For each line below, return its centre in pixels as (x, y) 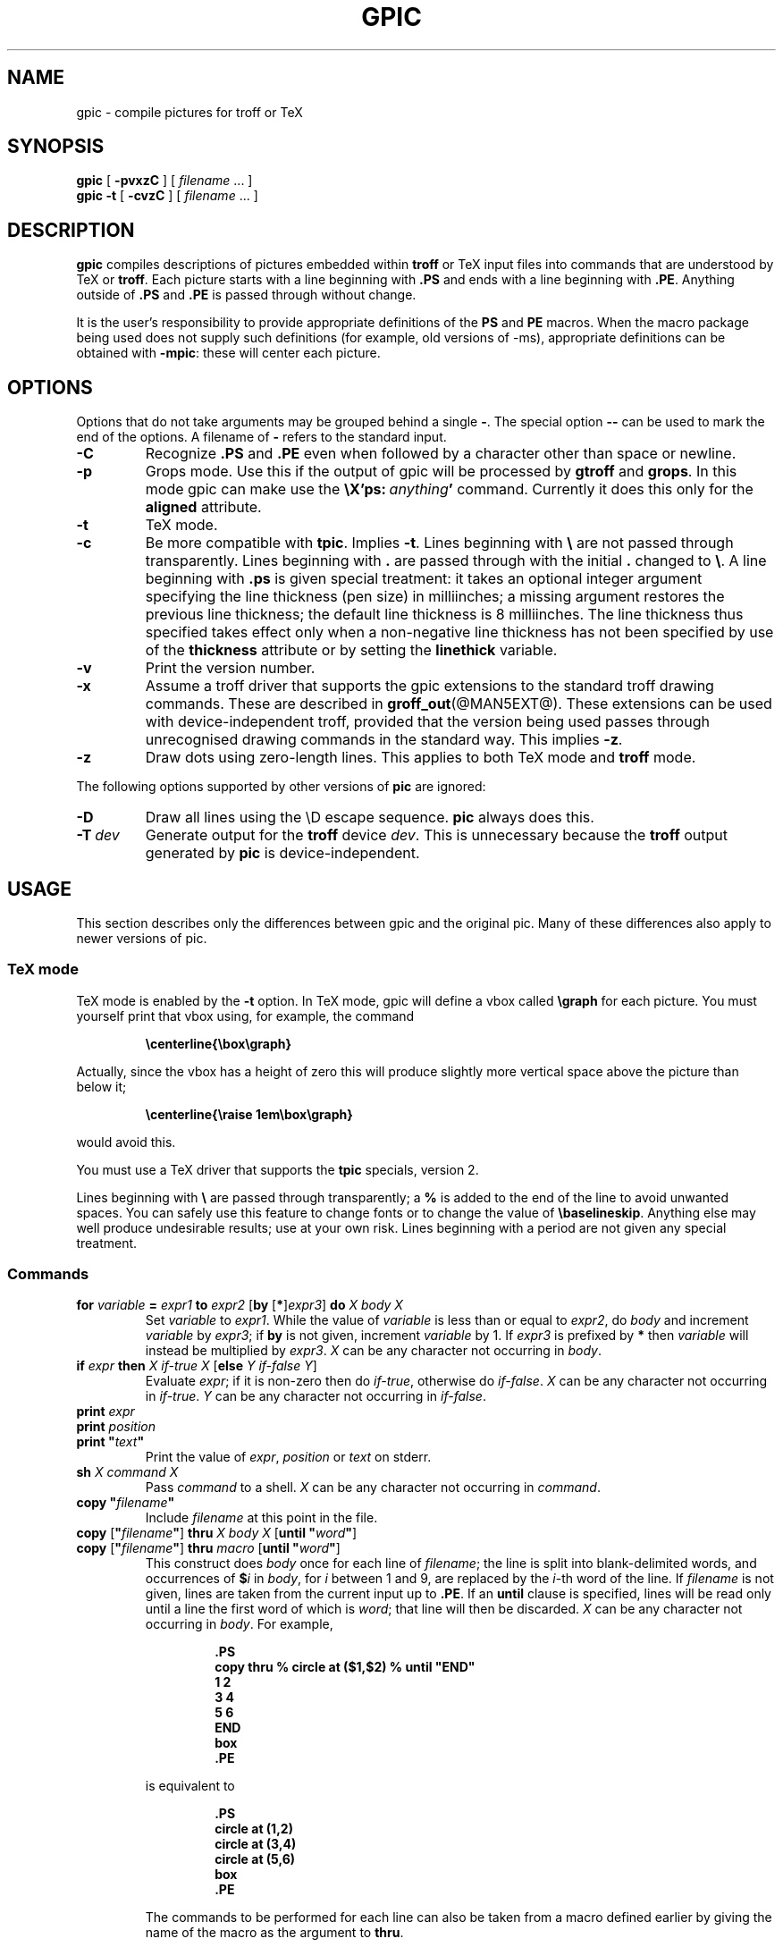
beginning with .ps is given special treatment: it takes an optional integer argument (424, 579)
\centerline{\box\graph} (219, 1043)
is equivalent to (190, 1786)
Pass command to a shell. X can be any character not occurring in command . (373, 1488)
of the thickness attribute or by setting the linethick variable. (351, 650)
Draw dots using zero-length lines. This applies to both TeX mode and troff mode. (421, 758)
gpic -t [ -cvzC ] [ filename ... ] (167, 196)
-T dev (98, 835)
